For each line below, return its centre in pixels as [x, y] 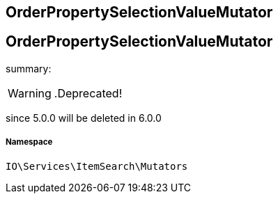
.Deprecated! [88, 93]
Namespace [29, 142]
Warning [30, 93]
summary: [29, 68]
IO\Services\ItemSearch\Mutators [97, 166]
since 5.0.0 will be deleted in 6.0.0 [84, 118]
